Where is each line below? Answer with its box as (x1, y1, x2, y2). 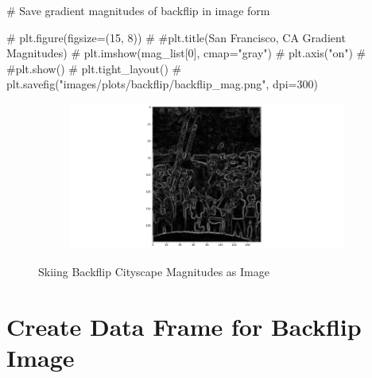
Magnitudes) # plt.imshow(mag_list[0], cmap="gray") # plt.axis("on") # (6, 45, 366, 61)
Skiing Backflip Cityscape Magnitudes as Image (38, 263, 269, 279)
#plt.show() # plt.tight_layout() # (6, 60, 182, 76)
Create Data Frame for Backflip (6, 310, 362, 342)
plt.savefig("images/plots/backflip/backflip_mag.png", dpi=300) (6, 76, 318, 92)
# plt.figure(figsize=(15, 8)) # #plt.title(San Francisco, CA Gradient (6, 29, 346, 45)
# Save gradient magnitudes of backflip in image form (6, 2, 270, 18)
